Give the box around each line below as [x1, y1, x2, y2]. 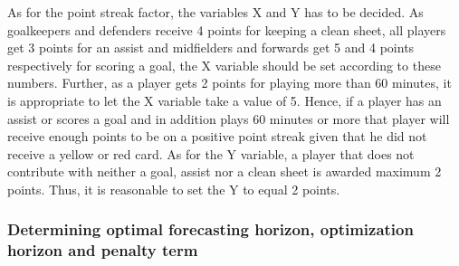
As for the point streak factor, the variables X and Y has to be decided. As [7, 3, 424, 21]
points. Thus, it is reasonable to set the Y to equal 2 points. [7, 179, 340, 198]
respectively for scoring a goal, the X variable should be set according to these [7, 55, 441, 74]
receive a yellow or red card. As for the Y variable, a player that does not [7, 144, 415, 163]
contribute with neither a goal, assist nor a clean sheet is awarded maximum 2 [7, 162, 442, 181]
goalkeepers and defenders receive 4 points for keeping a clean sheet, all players [7, 20, 446, 39]
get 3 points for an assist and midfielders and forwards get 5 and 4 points [7, 38, 415, 57]
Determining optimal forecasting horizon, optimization [7, 218, 414, 241]
